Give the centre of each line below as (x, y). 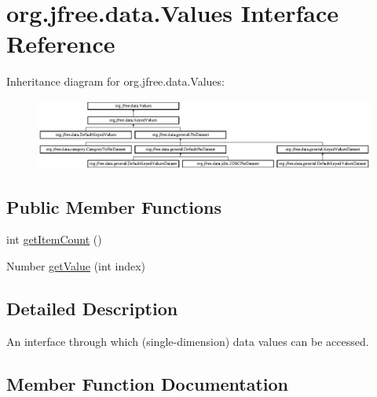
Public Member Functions (114, 206)
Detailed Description (92, 309)
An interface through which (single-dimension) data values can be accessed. (188, 341)
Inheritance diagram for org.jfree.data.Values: (115, 81)
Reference (61, 44)
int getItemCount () (54, 239)
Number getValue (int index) (76, 266)
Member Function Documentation (148, 383)
